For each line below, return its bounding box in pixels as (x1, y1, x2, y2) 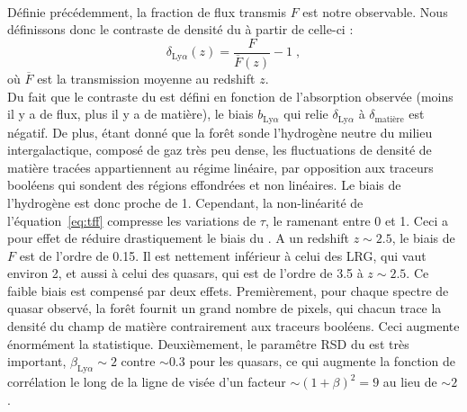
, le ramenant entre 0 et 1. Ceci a (265, 210, 448, 229)
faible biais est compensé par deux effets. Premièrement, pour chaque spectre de (7, 281, 449, 300)
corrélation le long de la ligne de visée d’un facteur (7, 372, 286, 391)
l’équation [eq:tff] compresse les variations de (7, 210, 256, 229)
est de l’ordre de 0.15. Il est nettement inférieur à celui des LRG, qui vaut (19, 246, 427, 264)
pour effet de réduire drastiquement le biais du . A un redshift (7, 228, 350, 247)
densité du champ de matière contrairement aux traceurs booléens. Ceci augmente (7, 317, 460, 336)
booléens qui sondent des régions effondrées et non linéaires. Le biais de (7, 175, 401, 194)
